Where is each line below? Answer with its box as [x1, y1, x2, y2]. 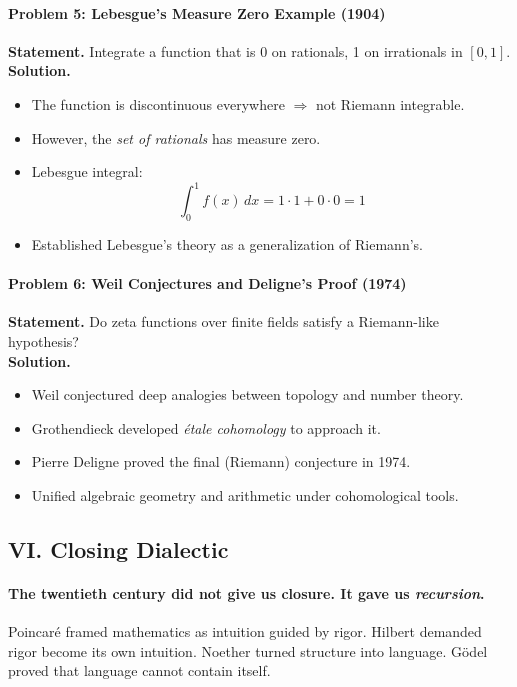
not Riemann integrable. [315, 93, 465, 114]
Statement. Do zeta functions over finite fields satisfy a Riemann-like [8, 311, 439, 332]
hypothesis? [8, 331, 79, 352]
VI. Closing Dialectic [8, 534, 229, 564]
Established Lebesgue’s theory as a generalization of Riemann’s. [31, 234, 423, 255]
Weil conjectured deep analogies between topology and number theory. [31, 384, 464, 405]
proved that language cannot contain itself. [8, 660, 271, 681]
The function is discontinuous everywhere [31, 93, 285, 114]
